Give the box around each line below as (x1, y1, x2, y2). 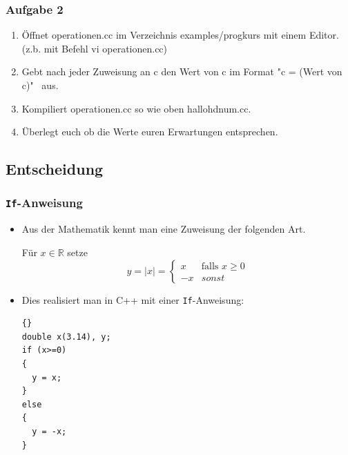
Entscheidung (6, 158, 104, 180)
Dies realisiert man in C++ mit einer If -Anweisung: (21, 292, 244, 307)
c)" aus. (21, 78, 59, 92)
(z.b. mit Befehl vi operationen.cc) (21, 41, 168, 55)
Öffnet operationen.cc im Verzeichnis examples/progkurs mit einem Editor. (21, 28, 339, 42)
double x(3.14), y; (21, 331, 111, 342)
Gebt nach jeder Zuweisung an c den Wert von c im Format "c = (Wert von (21, 64, 342, 79)
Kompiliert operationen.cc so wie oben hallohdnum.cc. (21, 101, 251, 115)
